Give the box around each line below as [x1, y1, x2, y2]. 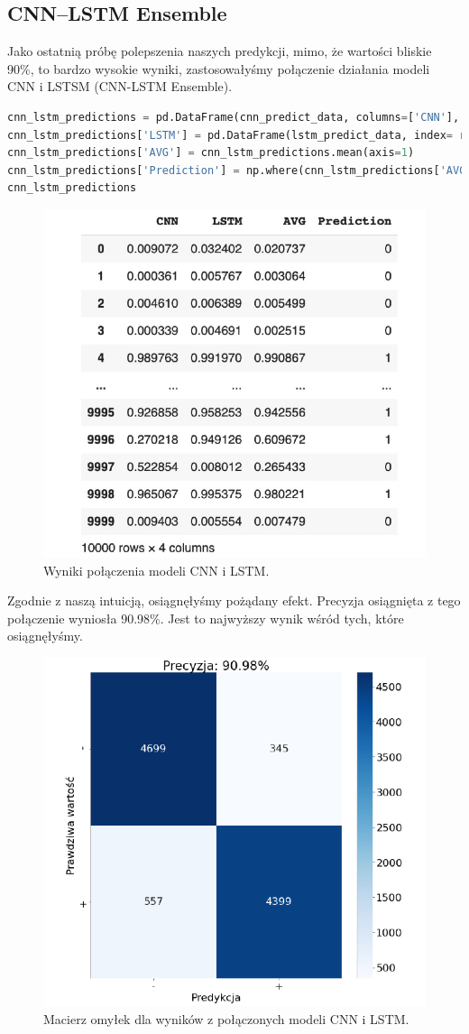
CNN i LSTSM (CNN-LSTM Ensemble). [7, 77, 233, 96]
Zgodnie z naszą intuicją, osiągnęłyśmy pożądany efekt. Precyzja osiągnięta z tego [7, 591, 461, 610]
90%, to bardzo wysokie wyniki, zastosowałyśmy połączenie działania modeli [7, 59, 430, 78]
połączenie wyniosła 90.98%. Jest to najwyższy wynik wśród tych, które [7, 608, 404, 627]
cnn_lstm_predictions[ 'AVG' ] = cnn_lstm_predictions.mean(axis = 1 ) [7, 146, 415, 160]
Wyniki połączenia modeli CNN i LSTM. [43, 560, 270, 579]
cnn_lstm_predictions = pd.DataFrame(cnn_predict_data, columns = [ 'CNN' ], [7, 110, 460, 124]
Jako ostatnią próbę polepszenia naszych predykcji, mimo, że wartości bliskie [7, 42, 432, 60]
